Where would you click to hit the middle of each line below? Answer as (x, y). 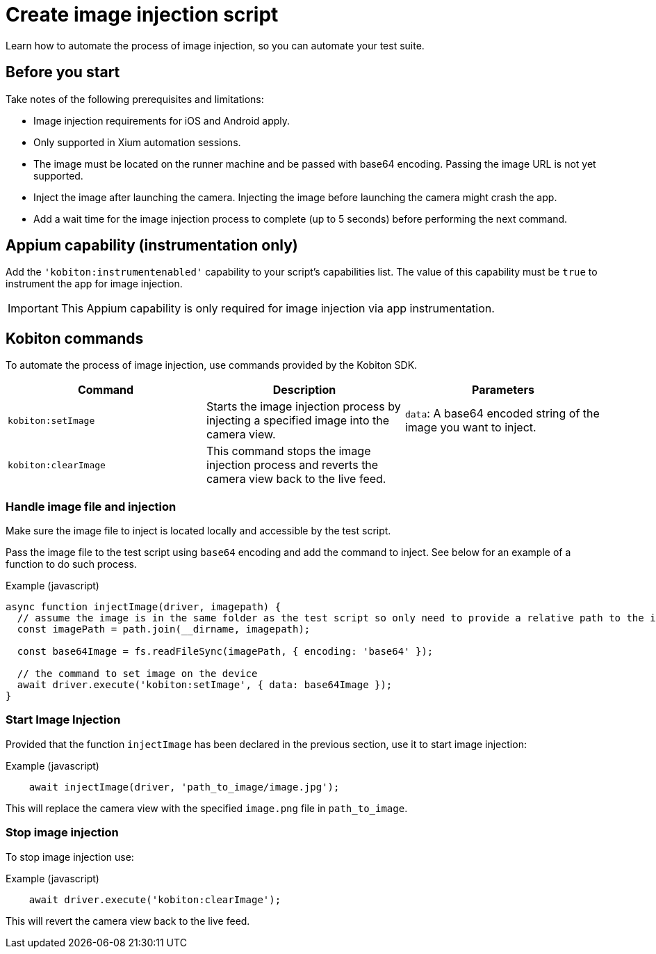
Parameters (503, 390)
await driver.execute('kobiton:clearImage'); (155, 899)
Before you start (63, 72)
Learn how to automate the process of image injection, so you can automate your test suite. (215, 45)
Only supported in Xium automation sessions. (137, 142)
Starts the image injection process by (303, 407)
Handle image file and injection (91, 506)
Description (304, 390)
